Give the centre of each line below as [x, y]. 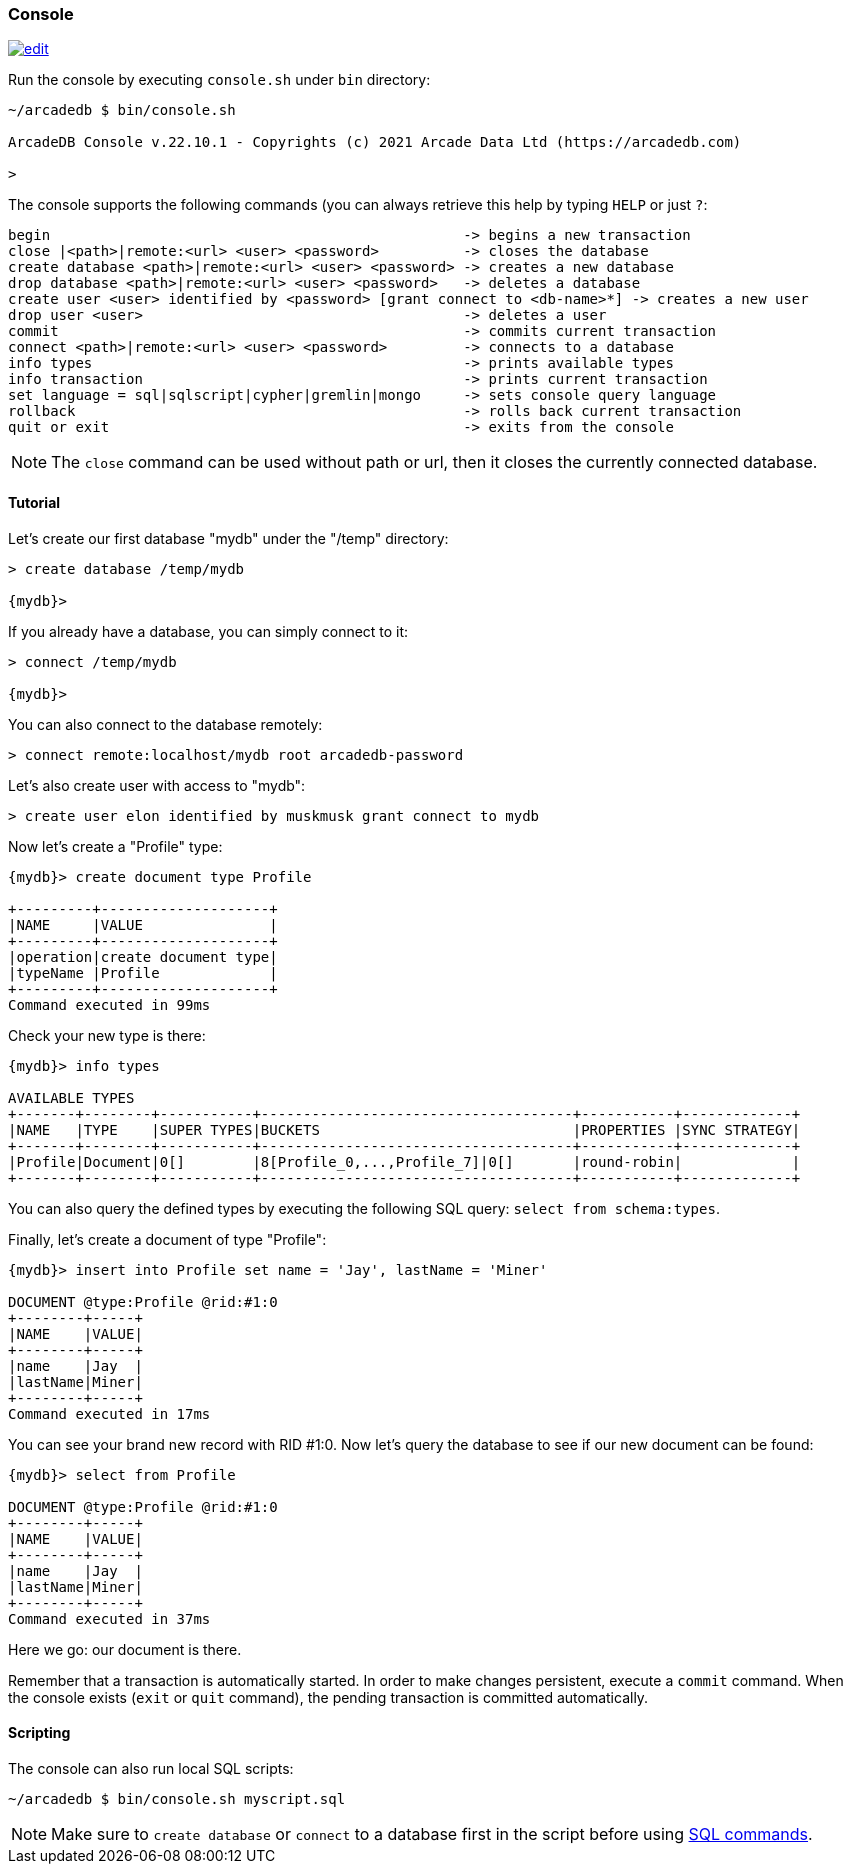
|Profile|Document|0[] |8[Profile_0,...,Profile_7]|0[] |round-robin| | [404, 1161]
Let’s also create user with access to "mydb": [157, 785]
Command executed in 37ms [109, 1618]
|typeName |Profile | [143, 972]
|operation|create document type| [143, 956]
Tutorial [34, 502]
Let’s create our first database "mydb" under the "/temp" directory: [228, 538]
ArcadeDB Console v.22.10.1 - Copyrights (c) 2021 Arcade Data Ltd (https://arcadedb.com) [375, 142]
